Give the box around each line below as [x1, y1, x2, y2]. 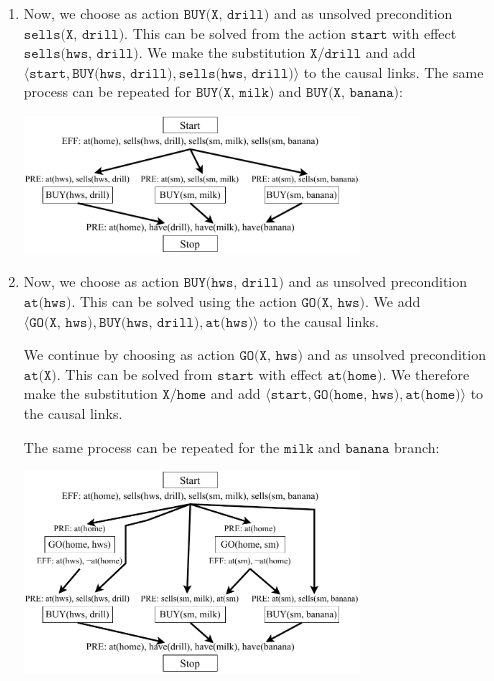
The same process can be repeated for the [23, 436, 280, 457]
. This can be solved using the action [71, 291, 297, 312]
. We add [365, 291, 421, 312]
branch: [393, 436, 440, 457]
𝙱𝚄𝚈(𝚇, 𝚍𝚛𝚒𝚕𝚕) [183, 8, 270, 22]
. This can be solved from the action [124, 22, 346, 43]
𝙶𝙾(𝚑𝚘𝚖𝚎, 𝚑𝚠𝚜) [313, 388, 400, 403]
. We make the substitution [138, 42, 306, 63]
